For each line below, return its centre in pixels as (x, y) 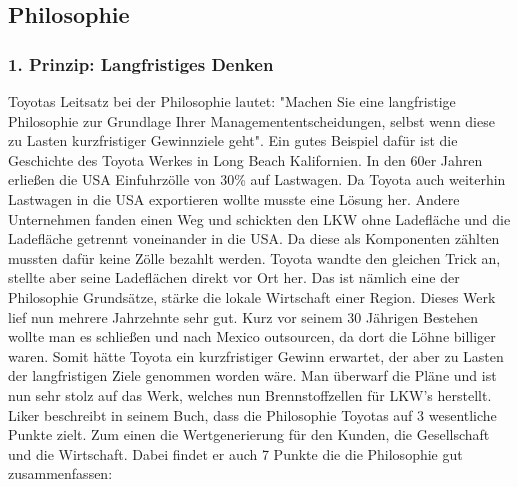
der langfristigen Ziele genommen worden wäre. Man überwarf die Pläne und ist (252, 375)
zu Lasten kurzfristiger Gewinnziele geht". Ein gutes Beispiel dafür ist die (233, 140)
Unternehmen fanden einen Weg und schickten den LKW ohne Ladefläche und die (259, 218)
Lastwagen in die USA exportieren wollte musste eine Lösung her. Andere (234, 198)
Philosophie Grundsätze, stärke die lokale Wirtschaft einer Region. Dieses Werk (252, 296)
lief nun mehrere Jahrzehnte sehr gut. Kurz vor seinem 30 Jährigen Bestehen (243, 316)
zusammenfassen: (60, 473)
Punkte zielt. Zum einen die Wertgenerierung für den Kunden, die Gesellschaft (249, 434)
